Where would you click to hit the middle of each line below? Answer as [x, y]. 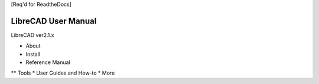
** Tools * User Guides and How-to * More [63, 73]
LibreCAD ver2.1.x [32, 35]
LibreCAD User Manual [54, 21]
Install [33, 54]
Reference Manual [48, 62]
